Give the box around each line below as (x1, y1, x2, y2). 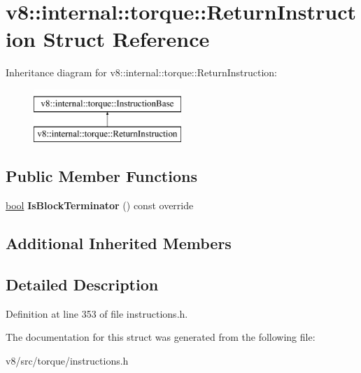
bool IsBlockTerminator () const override (6, 198, 194, 213)
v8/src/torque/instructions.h (6, 353, 129, 368)
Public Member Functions (6, 165, 197, 187)
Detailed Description (6, 274, 159, 295)
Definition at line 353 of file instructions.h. (6, 306, 188, 321)
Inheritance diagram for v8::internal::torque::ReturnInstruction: (6, 65, 277, 80)
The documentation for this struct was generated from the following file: (6, 330, 316, 344)
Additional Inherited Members (6, 232, 232, 254)
